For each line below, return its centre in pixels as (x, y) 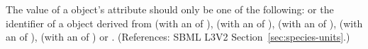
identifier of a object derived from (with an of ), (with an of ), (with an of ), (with (184, 23)
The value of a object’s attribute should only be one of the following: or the (170, 9)
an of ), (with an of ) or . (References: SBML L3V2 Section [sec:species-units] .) (178, 37)
